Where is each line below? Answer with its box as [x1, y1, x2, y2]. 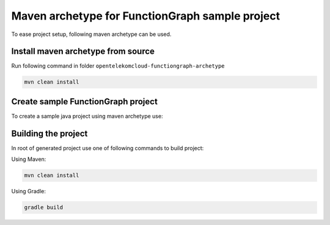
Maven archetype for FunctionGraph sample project [11, 9, 280, 23]
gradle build [24, 204, 64, 211]
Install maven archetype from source [11, 46, 155, 57]
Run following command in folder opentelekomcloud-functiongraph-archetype [11, 62, 226, 70]
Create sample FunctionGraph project [11, 96, 158, 107]
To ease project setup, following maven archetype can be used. [11, 30, 172, 38]
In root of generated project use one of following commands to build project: [11, 144, 204, 152]
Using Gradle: [11, 188, 46, 195]
